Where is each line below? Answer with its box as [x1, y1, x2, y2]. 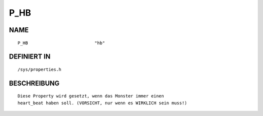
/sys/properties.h [18, 66, 62, 72]
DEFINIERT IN [9, 53, 51, 61]
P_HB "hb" [18, 40, 105, 46]
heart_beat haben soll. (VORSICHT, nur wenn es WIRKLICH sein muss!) [18, 100, 188, 106]
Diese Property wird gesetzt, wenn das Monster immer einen [18, 93, 164, 99]
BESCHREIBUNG [9, 79, 60, 87]
